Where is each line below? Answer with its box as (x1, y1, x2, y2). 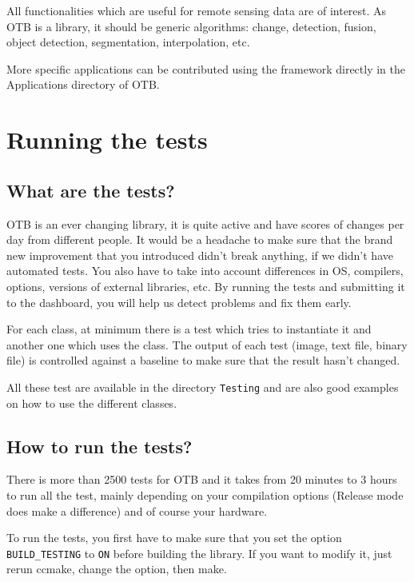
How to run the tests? (6, 433, 193, 458)
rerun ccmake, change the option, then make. (6, 560, 227, 577)
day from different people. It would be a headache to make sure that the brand (6, 231, 393, 248)
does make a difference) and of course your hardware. (6, 502, 268, 519)
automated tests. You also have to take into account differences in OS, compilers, (6, 262, 404, 279)
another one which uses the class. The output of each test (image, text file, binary (6, 336, 408, 353)
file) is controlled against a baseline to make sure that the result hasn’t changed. (6, 352, 400, 369)
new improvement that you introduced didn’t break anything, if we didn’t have (6, 246, 393, 263)
